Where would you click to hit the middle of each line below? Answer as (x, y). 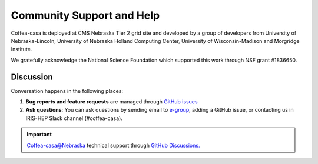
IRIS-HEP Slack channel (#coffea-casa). (74, 118)
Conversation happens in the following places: (67, 91)
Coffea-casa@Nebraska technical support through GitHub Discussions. (113, 145)
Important (39, 135)
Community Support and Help (85, 15)
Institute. (21, 49)
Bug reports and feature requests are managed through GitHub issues (112, 102)
